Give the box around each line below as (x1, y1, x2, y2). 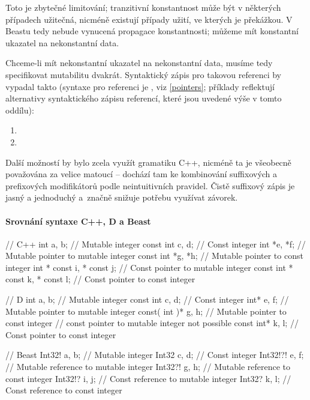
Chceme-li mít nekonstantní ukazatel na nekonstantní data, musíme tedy (5, 56, 273, 69)
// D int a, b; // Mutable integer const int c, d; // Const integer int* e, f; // (5, 293, 289, 306)
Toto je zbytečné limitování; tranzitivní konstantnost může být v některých (5, 1, 281, 13)
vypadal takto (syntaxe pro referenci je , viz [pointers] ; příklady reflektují (5, 80, 275, 92)
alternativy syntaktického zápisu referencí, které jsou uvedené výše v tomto (5, 92, 282, 105)
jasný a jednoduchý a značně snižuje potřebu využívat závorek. (5, 191, 238, 204)
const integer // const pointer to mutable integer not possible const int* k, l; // (5, 317, 299, 329)
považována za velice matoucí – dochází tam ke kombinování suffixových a (5, 168, 278, 180)
